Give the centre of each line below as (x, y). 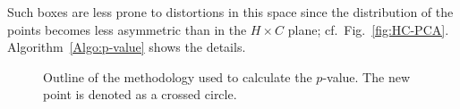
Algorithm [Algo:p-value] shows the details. (127, 47)
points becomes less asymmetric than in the (127, 29)
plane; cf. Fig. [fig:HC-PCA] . (368, 29)
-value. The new (366, 76)
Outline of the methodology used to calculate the (178, 76)
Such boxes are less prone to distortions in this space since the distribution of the (230, 12)
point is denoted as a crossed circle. (140, 94)
